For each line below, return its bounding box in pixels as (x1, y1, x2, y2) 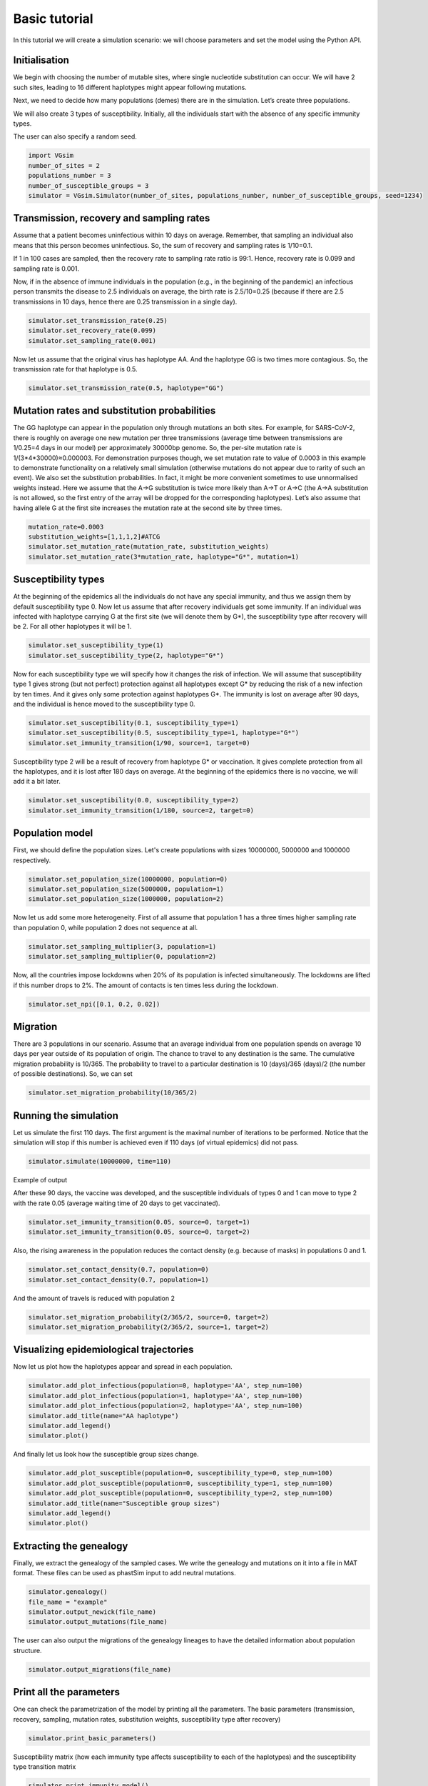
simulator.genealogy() (28, 1588, 108, 1596)
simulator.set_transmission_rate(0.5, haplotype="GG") (28, 384, 224, 392)
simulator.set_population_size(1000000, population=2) (28, 895, 224, 903)
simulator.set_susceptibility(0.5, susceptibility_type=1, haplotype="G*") (28, 729, 300, 737)
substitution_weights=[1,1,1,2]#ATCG (28, 532, 160, 541)
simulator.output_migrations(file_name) (28, 1665, 171, 1673)
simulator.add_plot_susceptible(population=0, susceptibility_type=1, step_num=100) (28, 1479, 333, 1487)
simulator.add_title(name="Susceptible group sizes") (28, 1499, 220, 1507)
